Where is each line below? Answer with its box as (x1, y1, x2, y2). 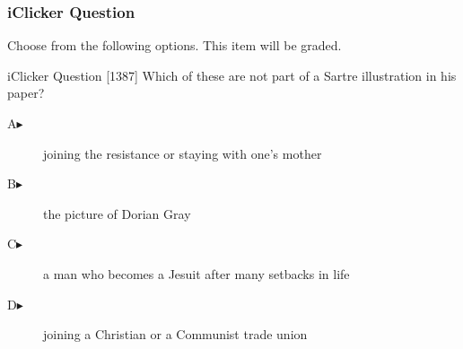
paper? (7, 83, 45, 102)
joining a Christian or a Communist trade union (43, 325, 308, 344)
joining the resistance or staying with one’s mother (43, 144, 322, 162)
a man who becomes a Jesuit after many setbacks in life (43, 264, 350, 283)
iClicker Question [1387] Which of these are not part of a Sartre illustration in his (7, 65, 457, 84)
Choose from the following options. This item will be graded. (7, 36, 342, 55)
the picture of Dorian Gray (43, 204, 191, 222)
